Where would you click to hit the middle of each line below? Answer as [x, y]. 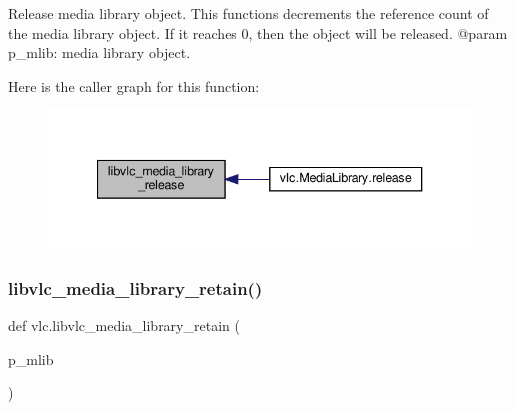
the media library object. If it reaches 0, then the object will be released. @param [258, 32]
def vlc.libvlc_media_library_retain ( [124, 324]
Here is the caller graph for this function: [134, 85]
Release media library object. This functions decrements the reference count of [248, 13]
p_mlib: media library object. [99, 52]
